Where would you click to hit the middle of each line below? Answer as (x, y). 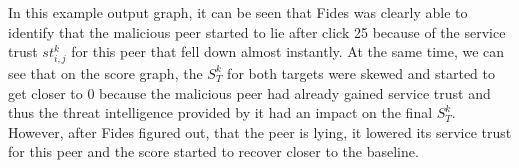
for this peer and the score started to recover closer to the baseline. (213, 151)
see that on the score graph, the (105, 72)
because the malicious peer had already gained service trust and (295, 92)
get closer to (45, 92)
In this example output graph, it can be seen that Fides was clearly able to (238, 12)
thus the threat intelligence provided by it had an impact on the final (220, 112)
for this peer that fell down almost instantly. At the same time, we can (288, 51)
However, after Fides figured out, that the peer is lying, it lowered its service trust (260, 131)
